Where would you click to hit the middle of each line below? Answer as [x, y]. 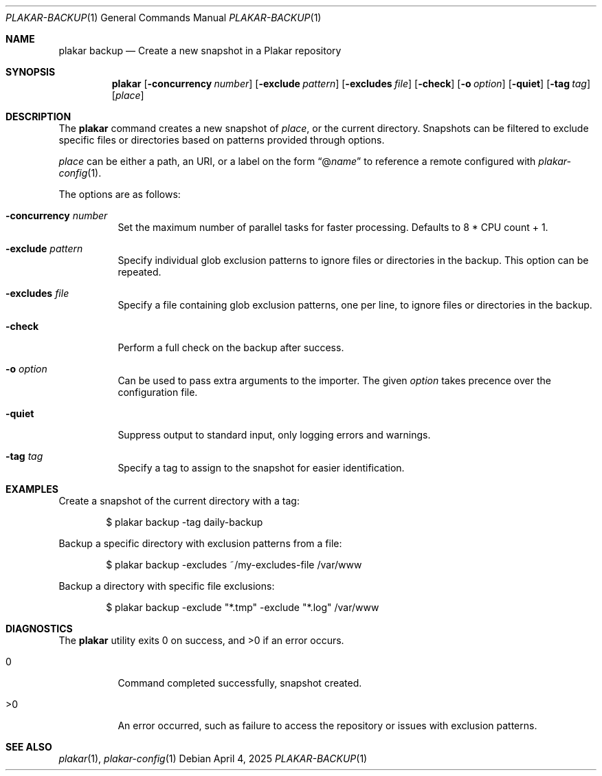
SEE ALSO [29, 747]
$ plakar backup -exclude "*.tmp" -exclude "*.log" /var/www [243, 607]
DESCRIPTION [38, 117]
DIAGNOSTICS [39, 629]
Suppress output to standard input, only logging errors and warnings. [274, 435]
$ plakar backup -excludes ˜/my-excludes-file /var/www [234, 565]
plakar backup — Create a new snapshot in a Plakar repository [200, 51]
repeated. [140, 272]
